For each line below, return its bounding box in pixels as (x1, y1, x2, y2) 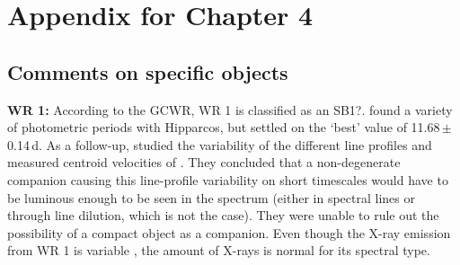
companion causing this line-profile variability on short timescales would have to (7, 170, 448, 189)
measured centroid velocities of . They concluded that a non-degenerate (7, 153, 401, 172)
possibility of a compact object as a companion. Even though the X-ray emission (7, 223, 451, 242)
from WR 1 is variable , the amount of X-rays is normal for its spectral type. (7, 241, 430, 260)
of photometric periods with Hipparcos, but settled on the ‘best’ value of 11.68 (7, 118, 440, 137)
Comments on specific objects (7, 57, 288, 85)
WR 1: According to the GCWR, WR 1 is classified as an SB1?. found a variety (7, 100, 453, 119)
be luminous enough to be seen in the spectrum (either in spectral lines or (7, 188, 415, 207)
